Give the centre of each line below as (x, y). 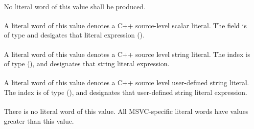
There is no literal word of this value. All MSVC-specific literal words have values (126, 111)
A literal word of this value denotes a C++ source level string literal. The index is (127, 54)
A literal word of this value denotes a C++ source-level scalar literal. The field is (125, 25)
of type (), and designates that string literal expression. (87, 64)
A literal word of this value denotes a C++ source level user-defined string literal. (127, 83)
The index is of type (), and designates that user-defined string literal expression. (126, 92)
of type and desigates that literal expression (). (74, 35)
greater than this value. (39, 120)
